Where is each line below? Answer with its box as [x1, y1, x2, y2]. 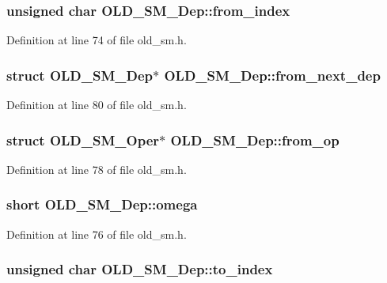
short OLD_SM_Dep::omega [6, 194, 198, 214]
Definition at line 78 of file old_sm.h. [6, 160, 187, 177]
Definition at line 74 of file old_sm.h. [6, 32, 187, 48]
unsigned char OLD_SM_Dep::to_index [6, 259, 273, 279]
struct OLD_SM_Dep [6, 65, 154, 85]
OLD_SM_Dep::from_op [170, 130, 340, 149]
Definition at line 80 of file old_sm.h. [6, 96, 187, 113]
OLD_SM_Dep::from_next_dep [164, 65, 381, 85]
